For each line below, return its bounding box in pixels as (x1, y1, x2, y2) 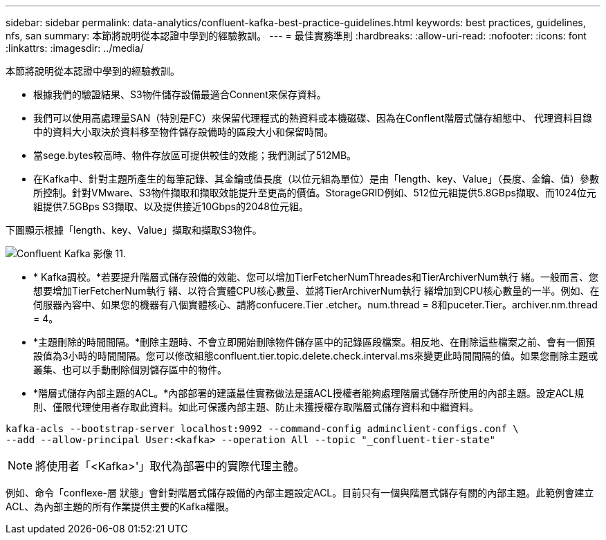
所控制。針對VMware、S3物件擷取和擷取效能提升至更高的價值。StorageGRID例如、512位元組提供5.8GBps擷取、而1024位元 (33, 187, 596, 198)
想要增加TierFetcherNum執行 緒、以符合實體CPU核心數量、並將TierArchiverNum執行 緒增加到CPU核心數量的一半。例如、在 (33, 285, 600, 297)
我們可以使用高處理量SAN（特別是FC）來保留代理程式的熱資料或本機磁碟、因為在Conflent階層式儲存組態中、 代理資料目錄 (33, 112, 593, 124)
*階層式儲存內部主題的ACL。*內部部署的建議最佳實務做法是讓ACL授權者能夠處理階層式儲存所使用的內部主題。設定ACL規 (33, 387, 584, 399)
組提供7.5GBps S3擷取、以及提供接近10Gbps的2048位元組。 (33, 201, 309, 212)
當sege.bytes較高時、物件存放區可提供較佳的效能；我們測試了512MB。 (33, 149, 357, 161)
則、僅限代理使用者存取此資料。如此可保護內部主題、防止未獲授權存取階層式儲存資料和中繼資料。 (33, 401, 479, 413)
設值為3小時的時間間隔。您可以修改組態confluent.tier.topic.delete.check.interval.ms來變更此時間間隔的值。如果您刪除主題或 (33, 350, 598, 362)
